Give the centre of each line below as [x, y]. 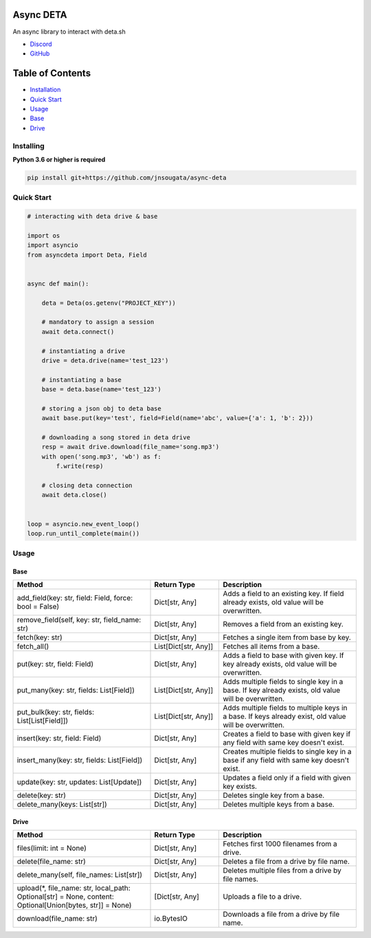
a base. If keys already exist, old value [284, 716]
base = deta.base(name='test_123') [101, 389]
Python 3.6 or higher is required [59, 159]
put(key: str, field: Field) [55, 664]
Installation [45, 90]
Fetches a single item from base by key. [287, 637]
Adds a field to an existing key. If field [283, 594]
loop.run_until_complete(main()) [83, 533]
